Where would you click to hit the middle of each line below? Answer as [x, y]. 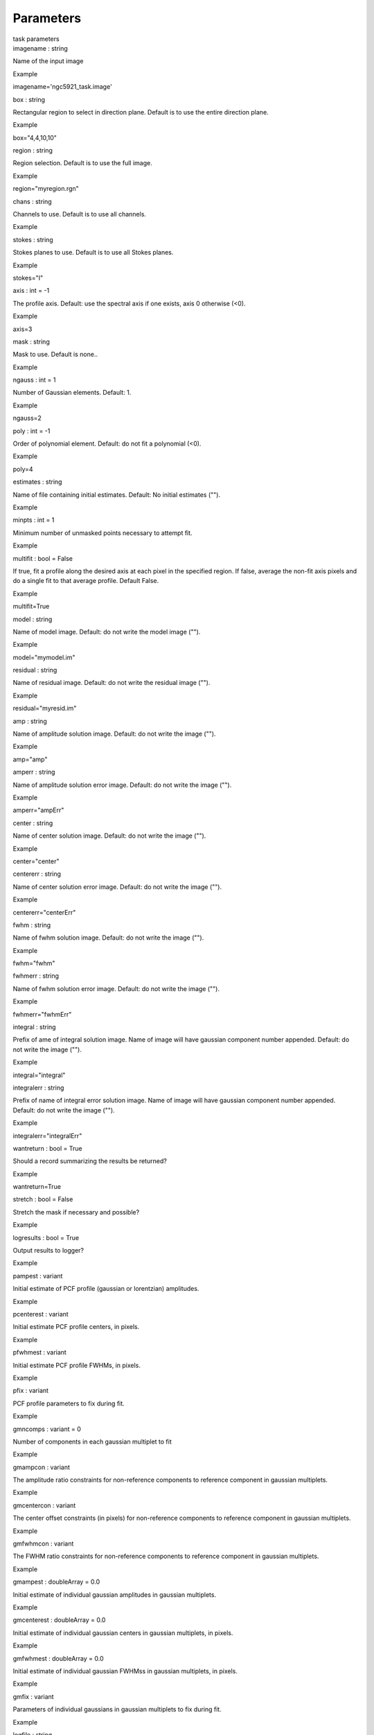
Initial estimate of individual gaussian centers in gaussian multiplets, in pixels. [123, 1633]
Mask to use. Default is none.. [55, 355]
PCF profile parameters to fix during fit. [69, 1403]
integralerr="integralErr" [47, 1135]
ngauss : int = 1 [34, 380]
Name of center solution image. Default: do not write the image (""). [109, 836]
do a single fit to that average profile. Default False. [86, 581]
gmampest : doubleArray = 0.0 [56, 1582]
